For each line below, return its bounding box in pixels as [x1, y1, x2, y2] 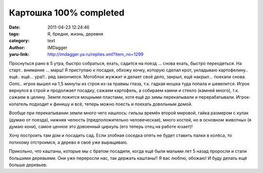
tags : [9, 31, 20, 36]
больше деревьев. [9, 162, 48, 168]
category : [9, 38, 30, 44]
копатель [9, 101, 29, 107]
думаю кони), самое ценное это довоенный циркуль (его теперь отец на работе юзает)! [9, 124, 193, 130]
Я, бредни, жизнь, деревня [47, 31, 103, 36]
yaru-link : [9, 52, 29, 57]
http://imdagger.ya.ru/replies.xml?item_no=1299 [47, 52, 144, 57]
